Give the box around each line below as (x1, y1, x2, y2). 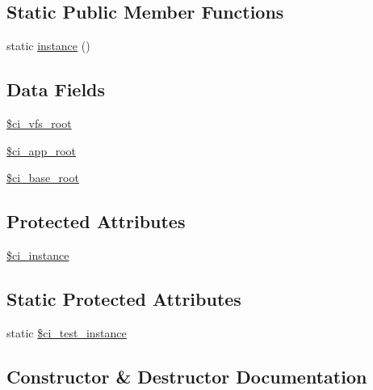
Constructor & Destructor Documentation (6, 363, 367, 388)
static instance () (6, 37, 90, 54)
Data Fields (6, 77, 106, 102)
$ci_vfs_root (6, 115, 72, 131)
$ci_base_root (6, 169, 79, 186)
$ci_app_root (6, 142, 77, 159)
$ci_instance (6, 246, 69, 263)
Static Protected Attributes (6, 286, 241, 311)
